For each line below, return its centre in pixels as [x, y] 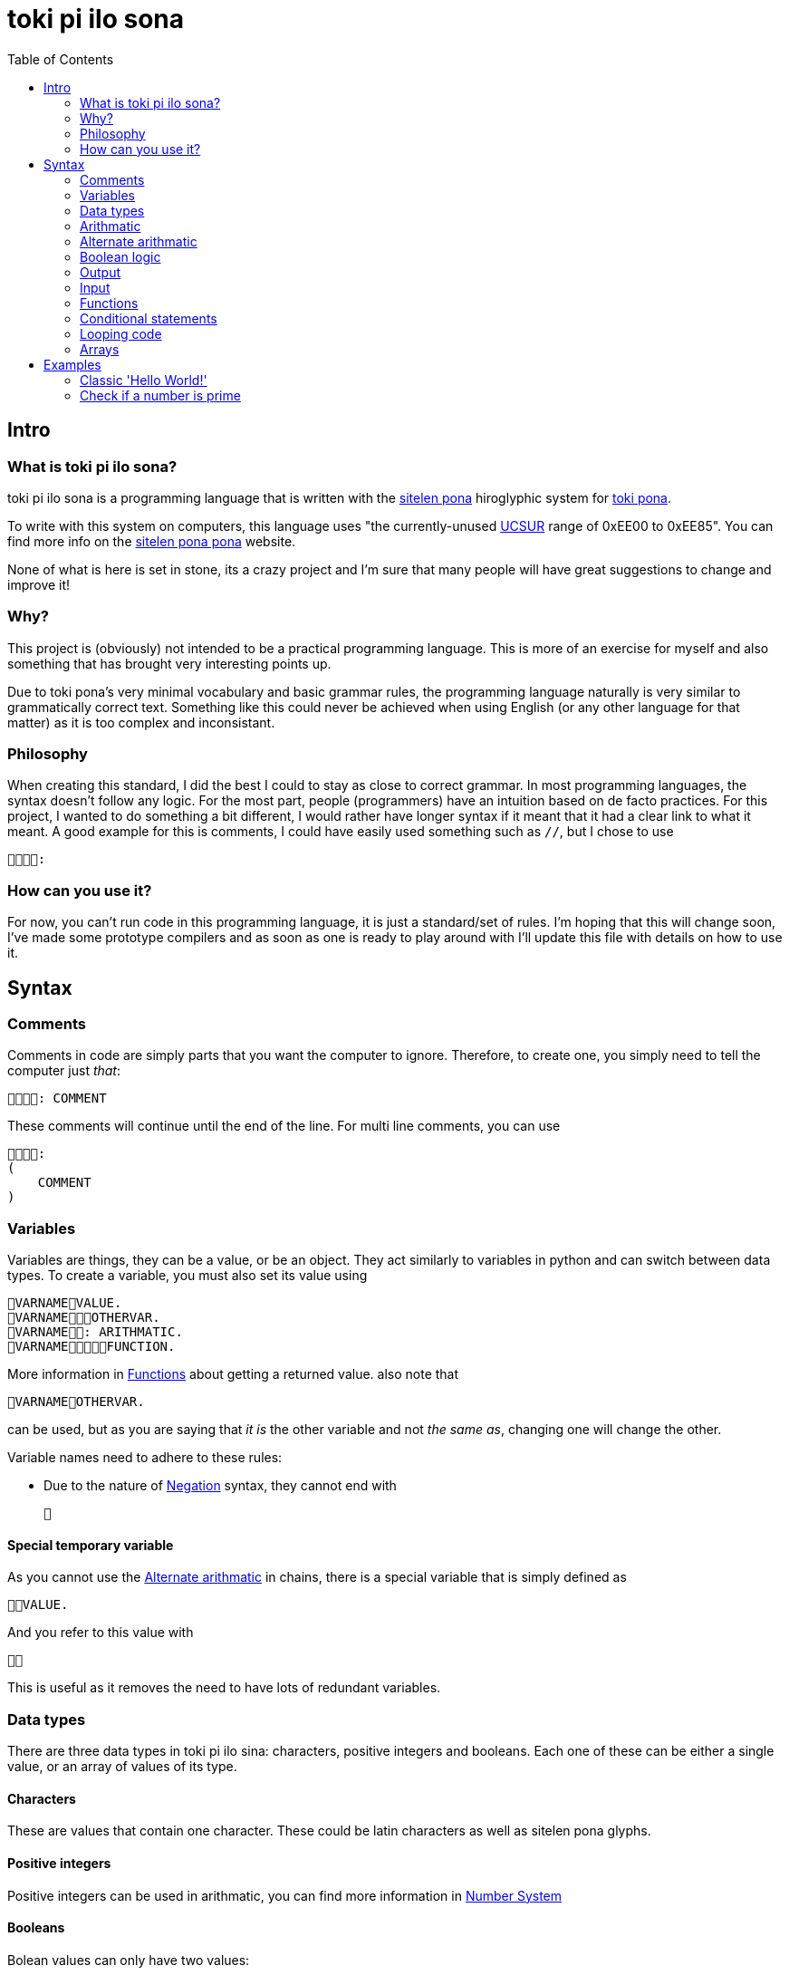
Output [100, 272]
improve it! [39, 584]
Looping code [121, 333]
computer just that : [64, 1071]
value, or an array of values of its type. [122, 1767]
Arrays [100, 349]
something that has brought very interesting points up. [169, 663]
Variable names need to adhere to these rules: [145, 1458]
